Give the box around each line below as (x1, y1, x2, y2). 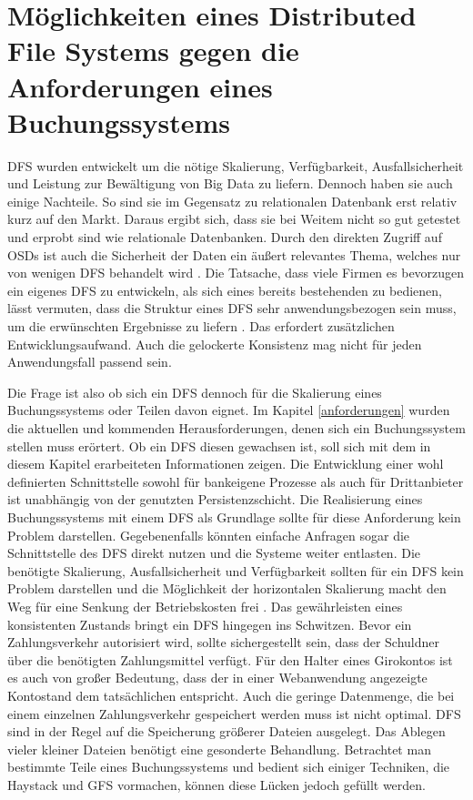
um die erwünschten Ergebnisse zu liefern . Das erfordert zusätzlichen (7, 317, 395, 336)
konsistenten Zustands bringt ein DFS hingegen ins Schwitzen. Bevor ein (7, 614, 412, 633)
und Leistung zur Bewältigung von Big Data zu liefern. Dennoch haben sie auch (7, 174, 453, 193)
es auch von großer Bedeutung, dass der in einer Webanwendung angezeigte (7, 668, 428, 687)
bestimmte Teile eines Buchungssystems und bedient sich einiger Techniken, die (7, 757, 450, 776)
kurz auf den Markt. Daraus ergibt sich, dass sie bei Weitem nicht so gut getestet (7, 209, 461, 228)
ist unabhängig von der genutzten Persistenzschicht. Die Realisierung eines (7, 490, 423, 509)
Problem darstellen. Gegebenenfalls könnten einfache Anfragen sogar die (7, 525, 410, 544)
